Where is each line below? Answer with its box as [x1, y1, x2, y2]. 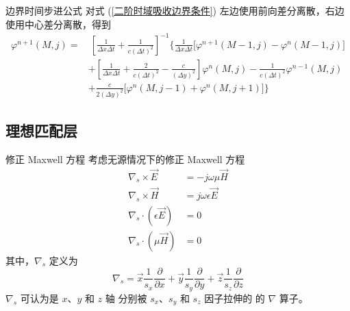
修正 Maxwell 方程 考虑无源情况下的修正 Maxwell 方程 [5, 151, 245, 166]
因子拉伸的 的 [204, 290, 265, 305]
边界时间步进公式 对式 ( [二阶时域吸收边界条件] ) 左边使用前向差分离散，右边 [5, 3, 345, 17]
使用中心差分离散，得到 [5, 16, 111, 31]
